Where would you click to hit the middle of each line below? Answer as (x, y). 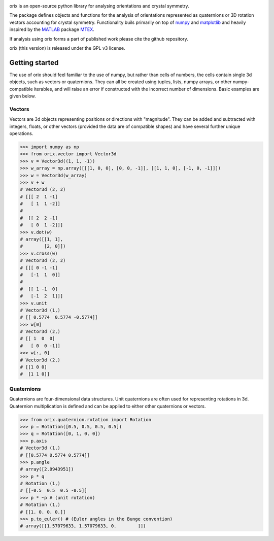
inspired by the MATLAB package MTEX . (52, 29)
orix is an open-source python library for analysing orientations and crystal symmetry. (99, 6)
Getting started (34, 63)
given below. (23, 96)
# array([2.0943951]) (47, 469)
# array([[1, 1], (42, 239)
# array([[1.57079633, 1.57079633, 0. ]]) (83, 526)
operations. (21, 133)
